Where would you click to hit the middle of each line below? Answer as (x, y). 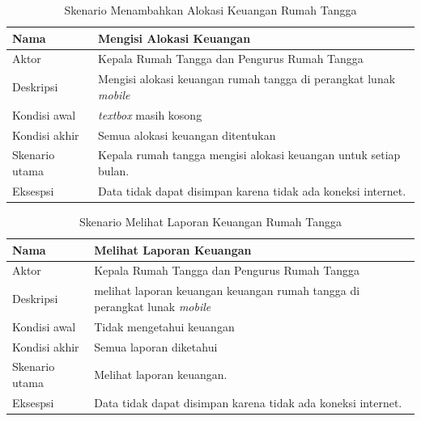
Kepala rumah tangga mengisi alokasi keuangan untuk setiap (249, 155)
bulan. (114, 171)
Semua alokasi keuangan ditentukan (187, 135)
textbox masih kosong (150, 114)
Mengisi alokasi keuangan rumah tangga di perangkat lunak (247, 79)
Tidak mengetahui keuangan (164, 326)
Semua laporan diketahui (156, 346)
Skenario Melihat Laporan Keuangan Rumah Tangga (210, 221)
